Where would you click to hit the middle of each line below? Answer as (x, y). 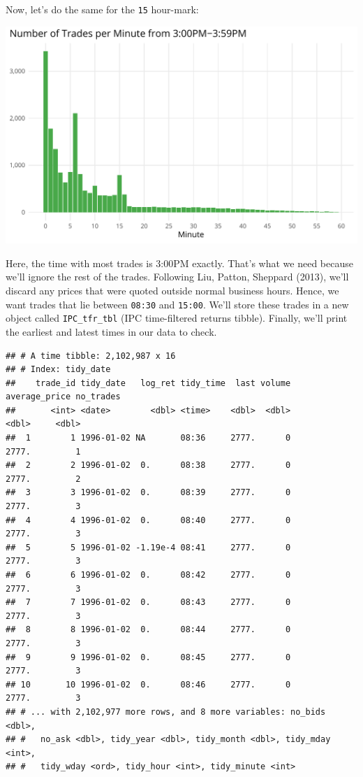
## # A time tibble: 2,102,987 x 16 (91, 356)
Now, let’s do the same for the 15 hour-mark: (102, 9)
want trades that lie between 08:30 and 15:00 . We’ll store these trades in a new (177, 304)
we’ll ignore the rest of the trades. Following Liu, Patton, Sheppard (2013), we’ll (177, 277)
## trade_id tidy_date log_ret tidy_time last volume (148, 383)
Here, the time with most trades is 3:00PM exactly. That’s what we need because (179, 263)
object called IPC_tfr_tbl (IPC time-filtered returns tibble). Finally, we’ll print (177, 318)
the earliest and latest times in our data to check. (111, 331)
